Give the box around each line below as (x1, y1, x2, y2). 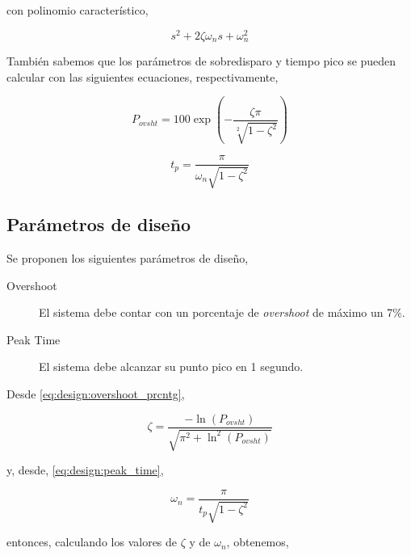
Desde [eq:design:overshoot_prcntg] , (6, 385, 185, 402)
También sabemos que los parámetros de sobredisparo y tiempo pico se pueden (6, 53, 396, 69)
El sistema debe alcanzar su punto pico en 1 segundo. (39, 358, 304, 375)
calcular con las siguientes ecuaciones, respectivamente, (6, 68, 279, 85)
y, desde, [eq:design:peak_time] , (6, 461, 164, 478)
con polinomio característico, (6, 2, 149, 18)
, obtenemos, (226, 533, 289, 550)
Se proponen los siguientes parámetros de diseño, (6, 250, 249, 266)
